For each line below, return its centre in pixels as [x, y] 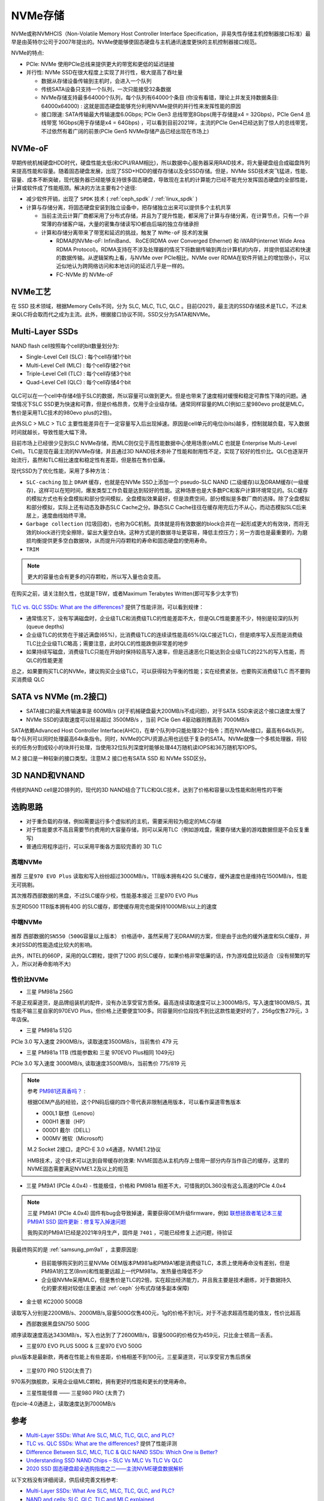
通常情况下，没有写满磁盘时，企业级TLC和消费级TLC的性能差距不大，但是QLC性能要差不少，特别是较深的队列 [163, 618]
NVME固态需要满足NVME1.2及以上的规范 [78, 1169]
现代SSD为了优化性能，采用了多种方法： [61, 471]
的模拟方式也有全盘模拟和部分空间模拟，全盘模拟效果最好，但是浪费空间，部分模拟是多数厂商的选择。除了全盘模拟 [168, 499]
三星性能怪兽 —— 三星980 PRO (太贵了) [76, 1392]
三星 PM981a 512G [49, 1030]
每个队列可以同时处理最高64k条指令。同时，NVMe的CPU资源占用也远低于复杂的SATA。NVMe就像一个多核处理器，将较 [159, 739]
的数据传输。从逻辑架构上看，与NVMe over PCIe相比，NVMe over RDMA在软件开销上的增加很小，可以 [183, 258]
